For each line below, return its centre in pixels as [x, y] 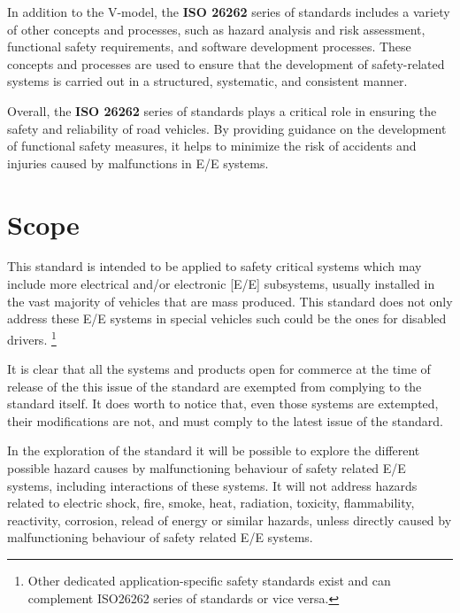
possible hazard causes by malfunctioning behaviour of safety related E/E [207, 468]
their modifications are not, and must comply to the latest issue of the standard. [225, 420]
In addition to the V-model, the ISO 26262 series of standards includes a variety [229, 12]
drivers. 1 [32, 338]
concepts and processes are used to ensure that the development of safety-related [226, 63]
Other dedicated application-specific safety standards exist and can [209, 581]
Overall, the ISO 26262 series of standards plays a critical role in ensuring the [222, 110]
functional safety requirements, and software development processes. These [209, 47]
